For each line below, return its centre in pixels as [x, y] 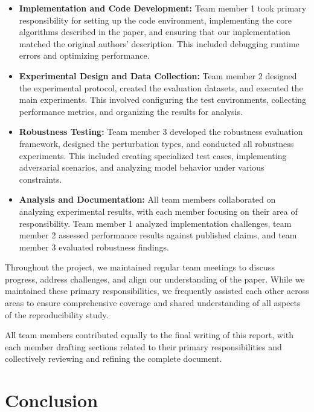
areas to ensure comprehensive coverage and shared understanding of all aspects [153, 303]
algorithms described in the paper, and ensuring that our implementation [155, 32]
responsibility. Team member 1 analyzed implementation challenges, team [155, 223]
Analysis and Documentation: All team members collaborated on [147, 199]
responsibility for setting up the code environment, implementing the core [155, 20]
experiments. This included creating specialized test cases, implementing [153, 155]
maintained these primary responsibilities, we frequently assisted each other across [157, 291]
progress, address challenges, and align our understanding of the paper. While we [155, 279]
